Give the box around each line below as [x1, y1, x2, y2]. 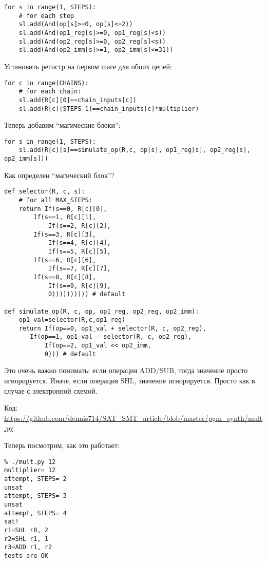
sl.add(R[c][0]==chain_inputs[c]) [18, 96, 137, 104]
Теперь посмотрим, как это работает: [4, 440, 120, 450]
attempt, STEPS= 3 [4, 492, 67, 500]
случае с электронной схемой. [4, 385, 98, 396]
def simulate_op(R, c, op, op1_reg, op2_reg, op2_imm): [4, 307, 199, 315]
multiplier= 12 [4, 467, 56, 474]
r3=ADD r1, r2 [4, 544, 52, 551]
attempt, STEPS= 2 [4, 475, 67, 482]
